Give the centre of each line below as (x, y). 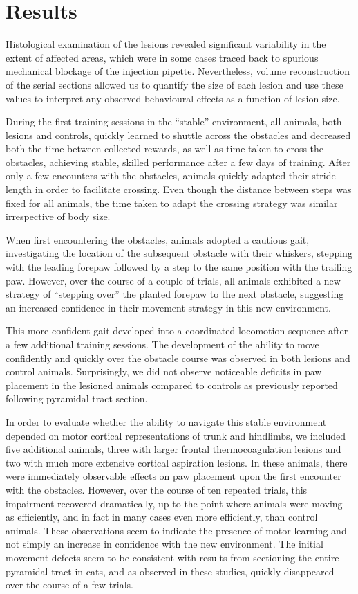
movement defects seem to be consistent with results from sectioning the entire (172, 557)
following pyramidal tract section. (77, 398)
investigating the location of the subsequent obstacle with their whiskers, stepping (179, 253)
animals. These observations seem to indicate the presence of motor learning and (176, 530)
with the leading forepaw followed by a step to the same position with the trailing (179, 267)
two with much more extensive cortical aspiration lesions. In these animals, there (177, 462)
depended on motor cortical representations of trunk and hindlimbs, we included (176, 435)
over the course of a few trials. (69, 585)
